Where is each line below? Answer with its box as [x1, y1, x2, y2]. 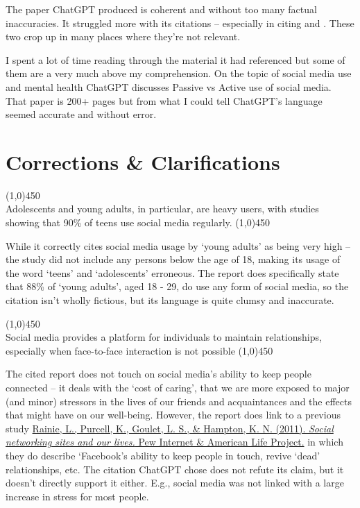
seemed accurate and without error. [6, 107, 157, 121]
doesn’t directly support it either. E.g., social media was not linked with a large [6, 475, 344, 490]
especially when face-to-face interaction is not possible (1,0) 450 [6, 343, 273, 357]
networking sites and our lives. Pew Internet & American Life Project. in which [6, 434, 343, 449]
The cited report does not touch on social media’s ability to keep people [6, 366, 311, 381]
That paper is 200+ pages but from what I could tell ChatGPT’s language [6, 93, 323, 108]
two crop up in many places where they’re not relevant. [6, 29, 241, 44]
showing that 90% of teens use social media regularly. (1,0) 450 [6, 215, 271, 230]
